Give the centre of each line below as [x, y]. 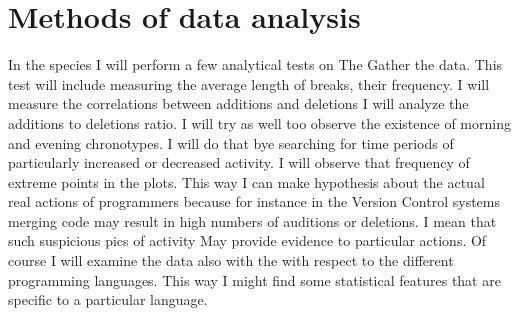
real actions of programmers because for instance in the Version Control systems [254, 201]
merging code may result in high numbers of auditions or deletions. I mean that [252, 220]
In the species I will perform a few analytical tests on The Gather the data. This [255, 64]
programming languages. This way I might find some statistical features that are [254, 279]
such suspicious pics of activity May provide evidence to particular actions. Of [247, 240]
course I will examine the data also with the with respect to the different [231, 260]
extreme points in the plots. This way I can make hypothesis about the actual [246, 181]
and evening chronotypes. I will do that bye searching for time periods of [231, 142]
